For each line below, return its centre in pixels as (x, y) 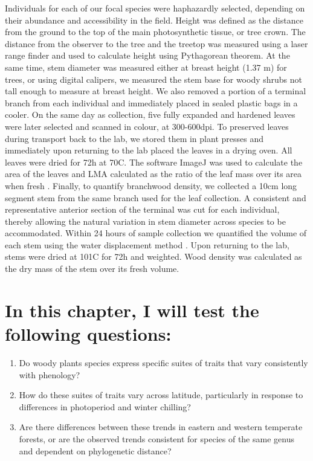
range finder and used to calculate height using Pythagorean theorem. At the (147, 55)
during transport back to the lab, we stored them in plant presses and (134, 138)
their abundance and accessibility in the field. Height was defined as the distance (154, 20)
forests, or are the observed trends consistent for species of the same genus (156, 438)
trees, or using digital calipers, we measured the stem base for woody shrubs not (153, 79)
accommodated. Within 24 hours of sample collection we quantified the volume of (156, 233)
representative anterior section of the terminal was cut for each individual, (142, 209)
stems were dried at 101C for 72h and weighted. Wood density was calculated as (153, 256)
